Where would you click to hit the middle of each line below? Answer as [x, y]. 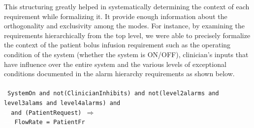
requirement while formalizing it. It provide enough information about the [116, 16]
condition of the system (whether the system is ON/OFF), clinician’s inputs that [126, 54]
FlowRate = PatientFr [50, 122]
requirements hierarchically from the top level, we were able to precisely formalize [127, 35]
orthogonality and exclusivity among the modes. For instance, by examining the [124, 26]
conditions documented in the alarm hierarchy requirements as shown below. [119, 74]
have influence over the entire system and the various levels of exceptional [115, 64]
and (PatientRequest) [46, 113]
